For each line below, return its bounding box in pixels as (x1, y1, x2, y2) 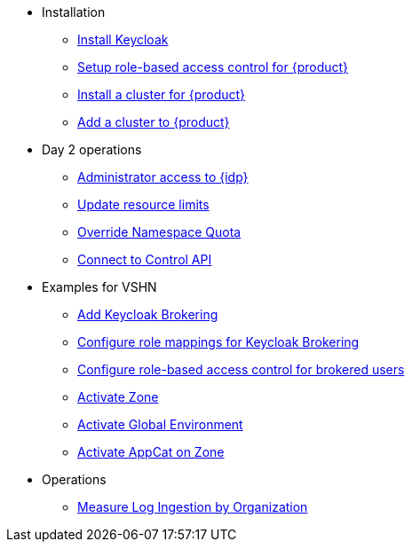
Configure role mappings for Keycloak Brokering (77, 334, 360, 349)
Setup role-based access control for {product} (77, 59, 349, 75)
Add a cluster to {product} (77, 114, 230, 129)
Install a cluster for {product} (77, 87, 246, 102)
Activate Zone (77, 389, 159, 404)
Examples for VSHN (42, 279, 157, 294)
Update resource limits (77, 197, 210, 212)
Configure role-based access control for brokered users (77, 362, 405, 377)
